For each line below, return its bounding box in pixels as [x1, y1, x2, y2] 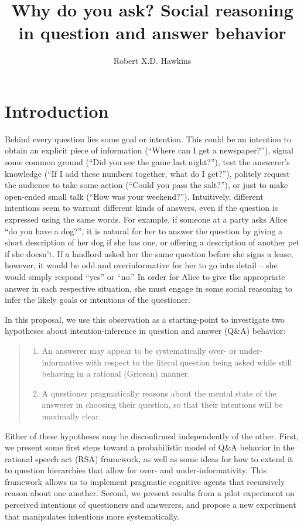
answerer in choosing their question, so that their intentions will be [42, 398, 283, 411]
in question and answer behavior [18, 21, 286, 45]
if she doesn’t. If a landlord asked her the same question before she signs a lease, [5, 247, 293, 259]
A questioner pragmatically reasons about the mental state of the [42, 387, 276, 399]
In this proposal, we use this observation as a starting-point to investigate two [5, 313, 285, 325]
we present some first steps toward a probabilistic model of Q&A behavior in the [5, 441, 295, 453]
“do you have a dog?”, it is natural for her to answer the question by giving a [5, 224, 283, 237]
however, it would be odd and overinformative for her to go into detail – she [5, 259, 278, 271]
